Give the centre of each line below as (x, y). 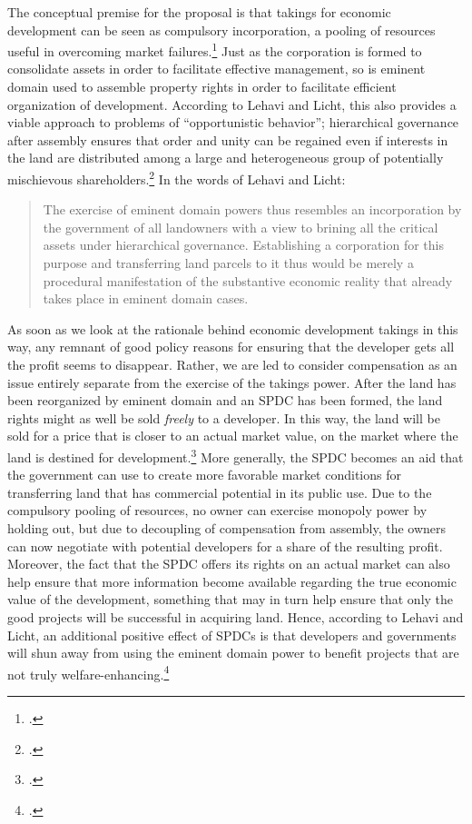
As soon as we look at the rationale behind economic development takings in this (233, 328)
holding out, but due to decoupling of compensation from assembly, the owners (227, 528)
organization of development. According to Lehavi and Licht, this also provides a (232, 104)
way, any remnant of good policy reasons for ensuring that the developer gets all (231, 347)
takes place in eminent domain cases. (146, 298)
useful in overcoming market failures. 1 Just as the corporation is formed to (215, 50)
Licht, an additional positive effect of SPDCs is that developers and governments (232, 635)
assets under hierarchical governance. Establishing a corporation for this (243, 245)
